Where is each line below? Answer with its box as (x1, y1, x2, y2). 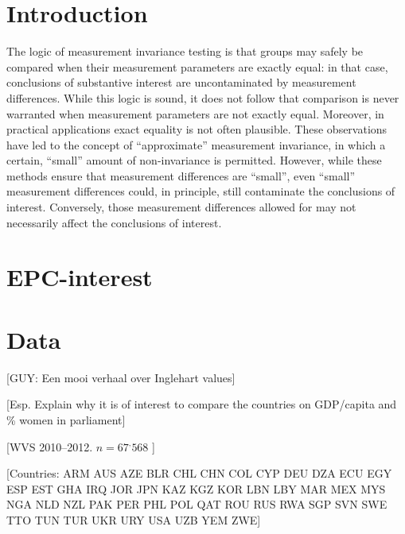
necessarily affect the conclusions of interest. (6, 214, 222, 230)
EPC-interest (6, 261, 153, 293)
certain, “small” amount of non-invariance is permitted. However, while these (6, 152, 382, 168)
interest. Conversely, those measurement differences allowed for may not (6, 199, 356, 215)
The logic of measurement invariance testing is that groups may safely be (6, 43, 364, 60)
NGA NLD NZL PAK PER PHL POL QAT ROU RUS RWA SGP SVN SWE (6, 496, 387, 513)
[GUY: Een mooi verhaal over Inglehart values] (6, 369, 236, 385)
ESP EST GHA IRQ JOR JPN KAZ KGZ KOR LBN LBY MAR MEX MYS (6, 480, 386, 497)
